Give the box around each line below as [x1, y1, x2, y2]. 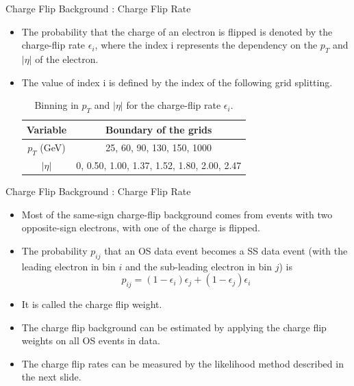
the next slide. [21, 370, 81, 384]
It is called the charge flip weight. [21, 296, 162, 311]
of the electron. [35, 51, 99, 66]
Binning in [34, 98, 79, 112]
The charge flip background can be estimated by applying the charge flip [21, 320, 327, 334]
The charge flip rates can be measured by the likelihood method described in [21, 356, 344, 370]
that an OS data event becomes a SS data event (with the [104, 243, 348, 257]
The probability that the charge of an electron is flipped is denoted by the [21, 24, 333, 38]
